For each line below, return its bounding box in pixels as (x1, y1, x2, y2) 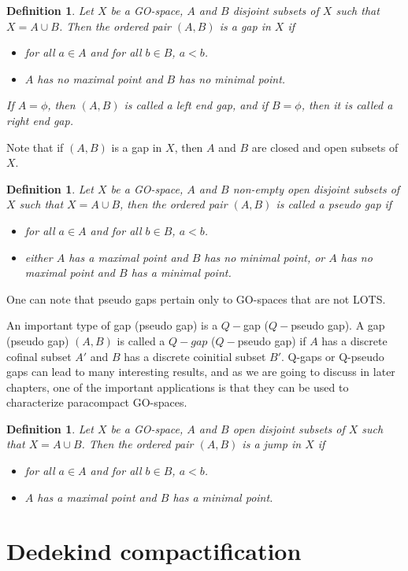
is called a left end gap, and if (124, 97, 269, 113)
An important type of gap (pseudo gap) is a (6, 317, 218, 333)
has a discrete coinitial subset (124, 348, 266, 364)
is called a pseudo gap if (276, 196, 392, 212)
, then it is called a (301, 97, 393, 113)
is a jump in (242, 436, 302, 452)
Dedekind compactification (6, 535, 302, 567)
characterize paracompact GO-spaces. (6, 394, 187, 411)
